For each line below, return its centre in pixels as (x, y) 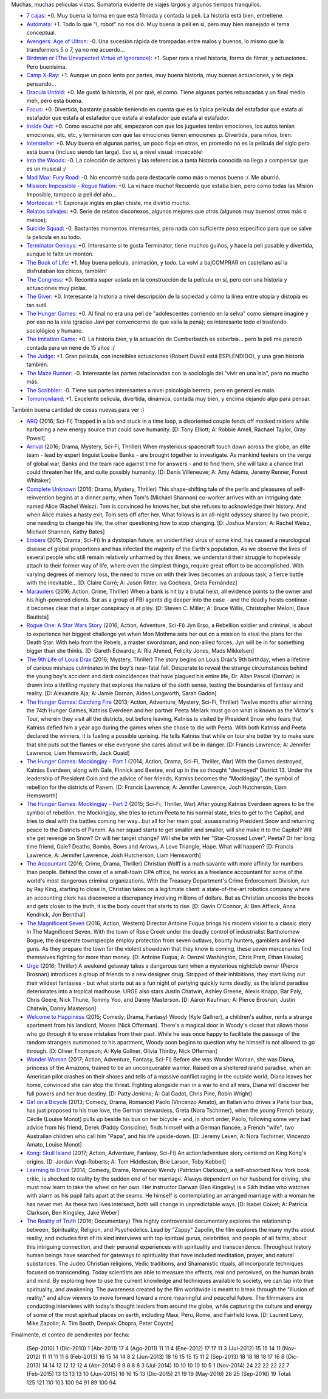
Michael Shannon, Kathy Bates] (66, 532)
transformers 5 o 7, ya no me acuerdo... (76, 49)
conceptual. (41, 33)
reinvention (40, 498)
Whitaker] (39, 481)
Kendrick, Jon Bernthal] (56, 915)
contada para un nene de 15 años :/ (71, 347)
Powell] (36, 438)
